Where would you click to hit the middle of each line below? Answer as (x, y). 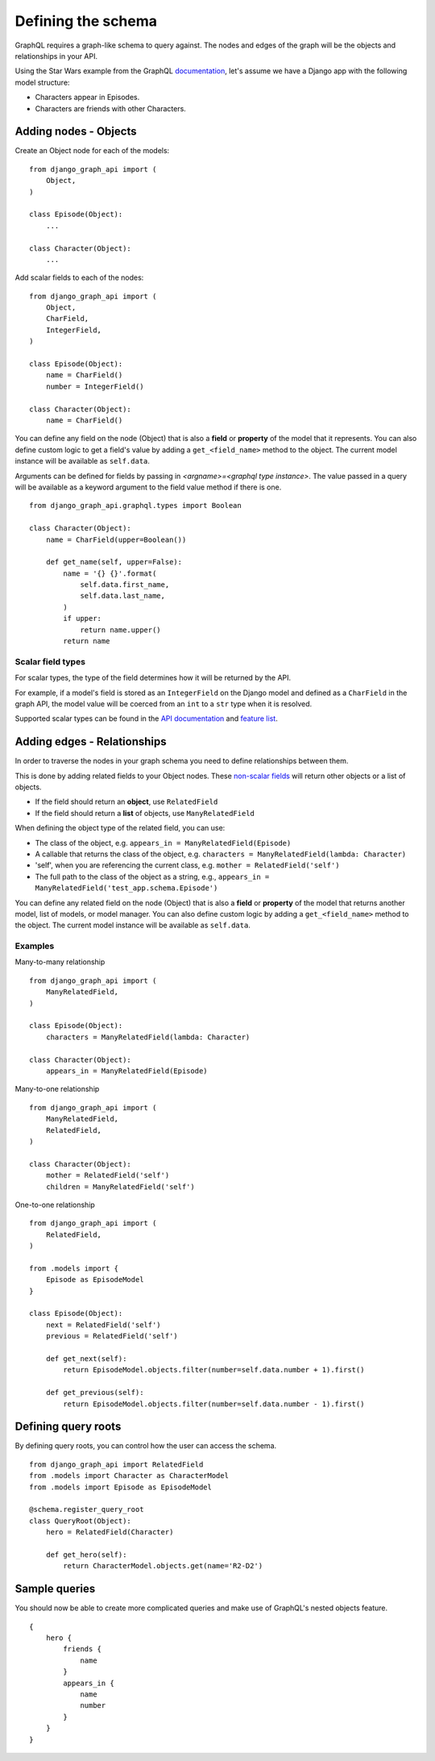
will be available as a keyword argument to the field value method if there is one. (148, 487)
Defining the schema (86, 21)
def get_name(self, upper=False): (114, 562)
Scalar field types (50, 661)
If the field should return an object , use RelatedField (126, 801)
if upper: (83, 618)
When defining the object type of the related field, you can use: (120, 828)
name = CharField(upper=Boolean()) (116, 539)
